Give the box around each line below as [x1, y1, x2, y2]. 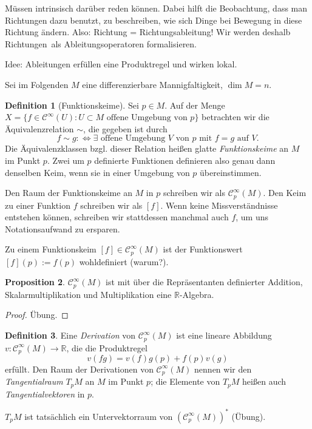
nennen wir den [194, 362, 252, 375]
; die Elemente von [151, 375, 220, 388]
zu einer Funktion [5, 198, 70, 211]
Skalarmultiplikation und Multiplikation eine [5, 288, 172, 300]
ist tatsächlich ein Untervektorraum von [24, 410, 173, 422]
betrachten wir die [202, 110, 270, 123]
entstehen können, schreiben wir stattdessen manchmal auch [5, 211, 229, 223]
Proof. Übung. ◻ [5, 308, 69, 321]
